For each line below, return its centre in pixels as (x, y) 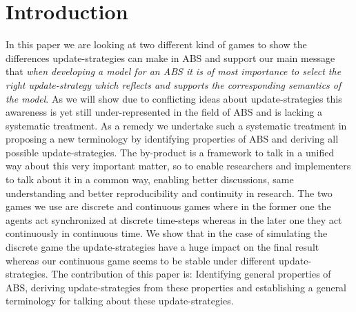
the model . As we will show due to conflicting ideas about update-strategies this (174, 98)
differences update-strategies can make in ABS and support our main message (170, 58)
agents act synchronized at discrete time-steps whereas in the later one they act (174, 219)
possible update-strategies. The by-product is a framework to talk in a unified (170, 152)
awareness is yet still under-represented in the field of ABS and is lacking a (164, 112)
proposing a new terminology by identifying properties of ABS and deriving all (172, 139)
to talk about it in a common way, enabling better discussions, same (150, 179)
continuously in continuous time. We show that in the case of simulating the (167, 233)
